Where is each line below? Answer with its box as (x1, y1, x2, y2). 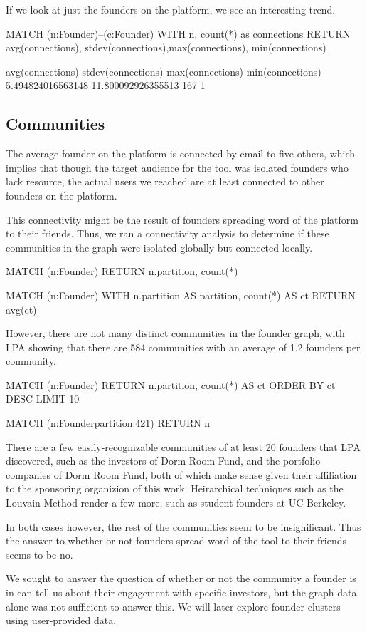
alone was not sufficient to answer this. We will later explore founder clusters (6, 599, 341, 613)
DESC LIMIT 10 (6, 391, 80, 406)
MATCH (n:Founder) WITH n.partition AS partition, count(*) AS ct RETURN (6, 287, 356, 302)
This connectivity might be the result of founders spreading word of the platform (6, 212, 358, 227)
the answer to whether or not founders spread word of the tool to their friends (6, 533, 346, 548)
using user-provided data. (6, 613, 117, 628)
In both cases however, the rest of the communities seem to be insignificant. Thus (6, 519, 361, 534)
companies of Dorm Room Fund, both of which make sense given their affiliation (6, 467, 357, 482)
